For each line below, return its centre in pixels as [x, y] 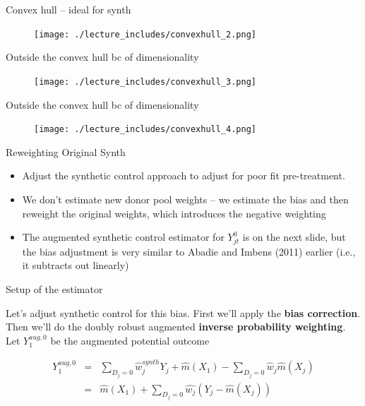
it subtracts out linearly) [76, 265]
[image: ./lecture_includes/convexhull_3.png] [145, 82]
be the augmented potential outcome [130, 340]
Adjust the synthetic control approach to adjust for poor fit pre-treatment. [184, 175]
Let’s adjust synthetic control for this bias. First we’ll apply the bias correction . [183, 312]
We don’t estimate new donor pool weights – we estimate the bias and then [185, 199]
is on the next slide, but [294, 237]
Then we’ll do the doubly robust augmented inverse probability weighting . [176, 327]
